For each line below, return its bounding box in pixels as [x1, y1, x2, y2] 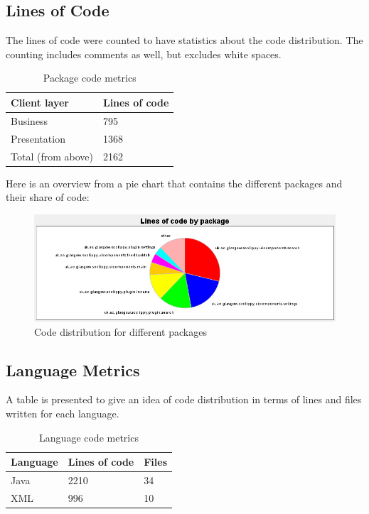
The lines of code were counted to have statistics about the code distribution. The [6, 33, 363, 48]
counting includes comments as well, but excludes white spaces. [6, 46, 282, 61]
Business [11, 113, 48, 128]
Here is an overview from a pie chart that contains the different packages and [6, 175, 343, 190]
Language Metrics [6, 359, 140, 381]
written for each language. [6, 406, 119, 420]
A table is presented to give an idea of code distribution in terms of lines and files [6, 392, 362, 407]
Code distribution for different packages [34, 324, 207, 339]
